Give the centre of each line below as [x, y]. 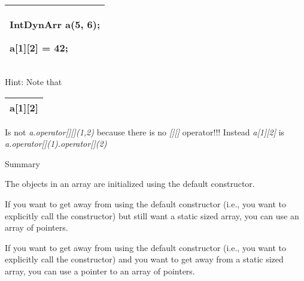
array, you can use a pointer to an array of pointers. [100, 271]
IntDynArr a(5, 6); [55, 24]
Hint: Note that [34, 81]
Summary [22, 163]
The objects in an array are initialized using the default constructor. [130, 184]
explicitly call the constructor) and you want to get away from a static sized [144, 259]
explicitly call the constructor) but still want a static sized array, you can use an [152, 215]
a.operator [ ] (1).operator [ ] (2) [56, 143]
